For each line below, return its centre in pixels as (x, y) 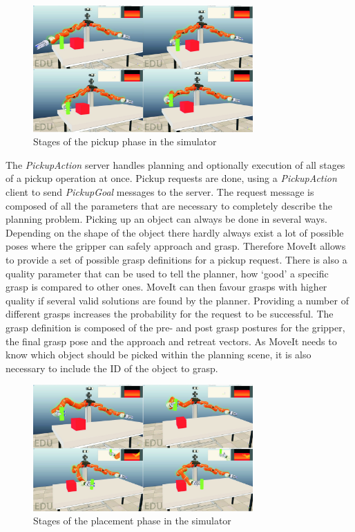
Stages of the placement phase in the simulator (132, 521)
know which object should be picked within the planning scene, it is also (159, 355)
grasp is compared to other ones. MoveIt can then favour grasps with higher (166, 287)
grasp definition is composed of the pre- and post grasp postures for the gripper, (175, 327)
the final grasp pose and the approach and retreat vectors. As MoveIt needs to (171, 341)
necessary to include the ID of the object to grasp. (112, 368)
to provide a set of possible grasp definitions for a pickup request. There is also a (176, 259)
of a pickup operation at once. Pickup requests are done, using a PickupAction (171, 178)
